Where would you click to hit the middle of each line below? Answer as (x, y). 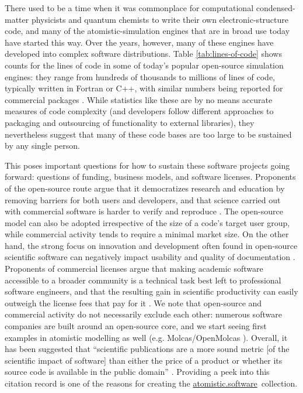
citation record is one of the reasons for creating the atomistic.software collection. (151, 383)
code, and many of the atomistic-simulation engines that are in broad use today (147, 31)
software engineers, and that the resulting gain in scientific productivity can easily (151, 291)
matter (17, 19)
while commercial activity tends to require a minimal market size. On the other (147, 234)
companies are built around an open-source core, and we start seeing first (136, 326)
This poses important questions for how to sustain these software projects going (147, 165)
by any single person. (42, 146)
